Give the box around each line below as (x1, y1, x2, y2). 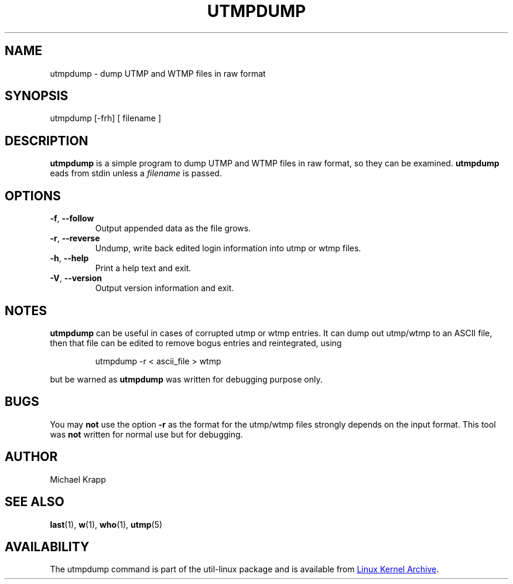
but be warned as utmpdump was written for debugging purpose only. (50, 374, 323, 384)
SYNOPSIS (5, 88, 69, 104)
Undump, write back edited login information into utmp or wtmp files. (95, 243, 361, 254)
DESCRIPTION (5, 133, 88, 148)
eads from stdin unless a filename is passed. (50, 168, 222, 179)
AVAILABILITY (5, 539, 90, 554)
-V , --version (50, 273, 102, 284)
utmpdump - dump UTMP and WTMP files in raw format (50, 68, 266, 78)
